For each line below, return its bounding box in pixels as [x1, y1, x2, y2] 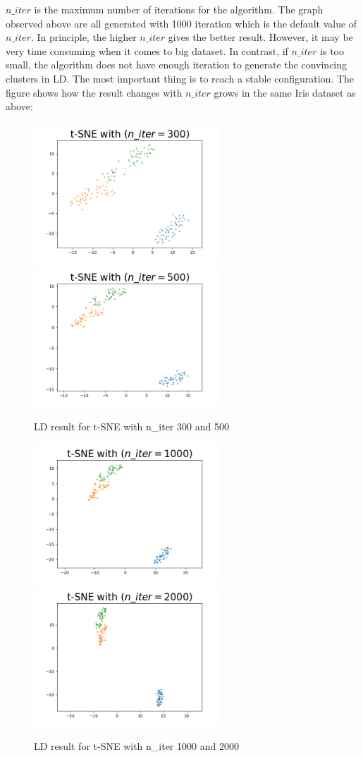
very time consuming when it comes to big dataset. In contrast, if [6, 43, 288, 58]
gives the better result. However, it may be [168, 30, 353, 44]
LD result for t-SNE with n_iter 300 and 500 [34, 418, 229, 433]
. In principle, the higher [30, 30, 137, 44]
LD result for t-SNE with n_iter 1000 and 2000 [34, 739, 239, 753]
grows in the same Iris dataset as [214, 85, 356, 99]
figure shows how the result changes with [6, 85, 183, 99]
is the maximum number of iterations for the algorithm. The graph [34, 2, 324, 16]
